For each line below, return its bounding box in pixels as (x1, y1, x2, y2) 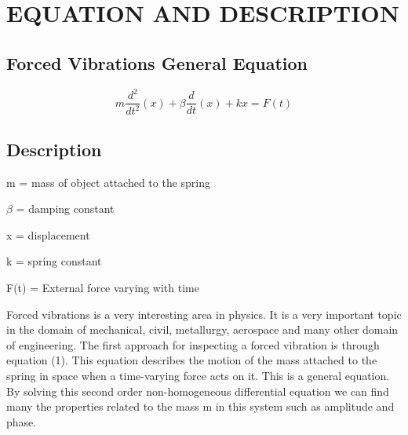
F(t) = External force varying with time (6, 280, 199, 296)
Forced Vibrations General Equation (6, 50, 308, 75)
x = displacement (6, 226, 90, 243)
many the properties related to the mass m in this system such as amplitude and (6, 398, 395, 415)
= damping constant (16, 200, 115, 217)
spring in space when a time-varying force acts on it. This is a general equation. (6, 367, 390, 384)
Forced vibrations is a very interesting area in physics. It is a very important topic (6, 305, 402, 322)
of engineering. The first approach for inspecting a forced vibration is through (6, 336, 380, 353)
